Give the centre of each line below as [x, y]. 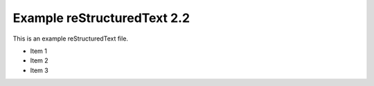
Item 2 [39, 61]
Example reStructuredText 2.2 [101, 18]
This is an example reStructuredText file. [70, 39]
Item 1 [39, 51]
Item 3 [39, 70]
